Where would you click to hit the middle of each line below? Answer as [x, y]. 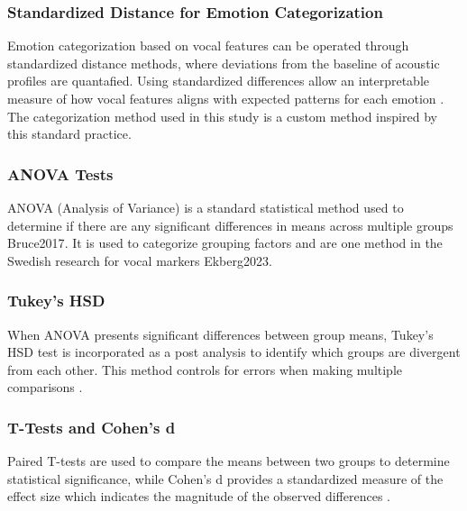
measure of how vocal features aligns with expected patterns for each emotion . [226, 98]
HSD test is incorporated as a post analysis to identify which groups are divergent [234, 352]
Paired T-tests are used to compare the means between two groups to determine [229, 461]
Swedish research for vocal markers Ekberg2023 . [140, 260]
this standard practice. [69, 134]
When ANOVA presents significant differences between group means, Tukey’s [220, 334]
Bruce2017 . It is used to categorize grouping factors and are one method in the [225, 243]
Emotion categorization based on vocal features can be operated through [208, 46]
